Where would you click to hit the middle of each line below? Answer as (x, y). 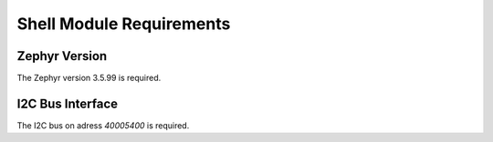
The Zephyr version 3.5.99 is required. (89, 78)
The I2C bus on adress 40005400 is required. (103, 125)
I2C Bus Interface (68, 103)
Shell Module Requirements (124, 24)
